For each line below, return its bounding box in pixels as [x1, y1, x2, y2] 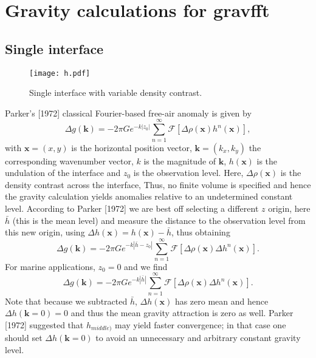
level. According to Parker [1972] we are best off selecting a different [5, 201, 259, 214]
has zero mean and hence [174, 294, 269, 307]
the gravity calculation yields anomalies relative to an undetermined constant [5, 190, 293, 203]
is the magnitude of [143, 154, 216, 167]
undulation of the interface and [5, 166, 121, 179]
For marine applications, [5, 260, 95, 272]
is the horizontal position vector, [71, 141, 192, 154]
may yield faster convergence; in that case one [114, 318, 286, 331]
